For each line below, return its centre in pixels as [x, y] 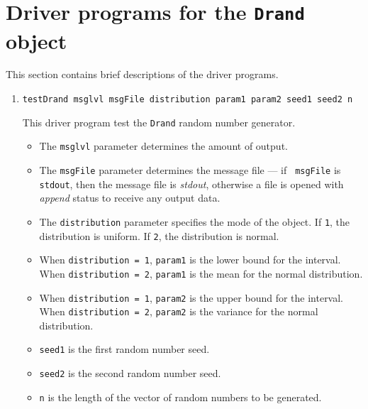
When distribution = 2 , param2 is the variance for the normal [179, 311]
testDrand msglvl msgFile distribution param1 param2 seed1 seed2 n [188, 100]
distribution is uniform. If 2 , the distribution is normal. [159, 235]
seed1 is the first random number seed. [124, 349]
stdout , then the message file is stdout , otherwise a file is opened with [191, 184]
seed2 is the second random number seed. [130, 373]
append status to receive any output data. [130, 198]
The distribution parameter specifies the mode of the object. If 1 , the [195, 221]
